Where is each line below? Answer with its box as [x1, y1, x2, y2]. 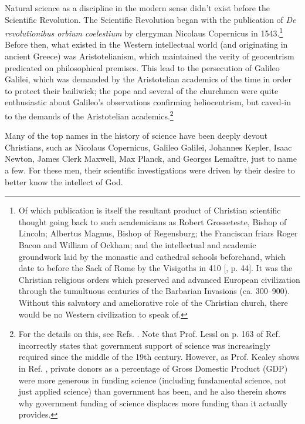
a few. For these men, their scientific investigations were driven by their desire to [5, 164, 295, 176]
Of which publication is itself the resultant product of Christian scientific [18, 204, 281, 216]
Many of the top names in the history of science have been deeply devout [5, 129, 267, 142]
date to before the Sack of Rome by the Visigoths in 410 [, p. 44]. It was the [18, 262, 293, 274]
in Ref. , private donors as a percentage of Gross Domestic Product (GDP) [18, 362, 288, 374]
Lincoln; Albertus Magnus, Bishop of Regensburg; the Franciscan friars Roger [18, 227, 298, 239]
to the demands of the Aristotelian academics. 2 [5, 108, 174, 122]
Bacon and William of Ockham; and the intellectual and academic [18, 239, 256, 251]
